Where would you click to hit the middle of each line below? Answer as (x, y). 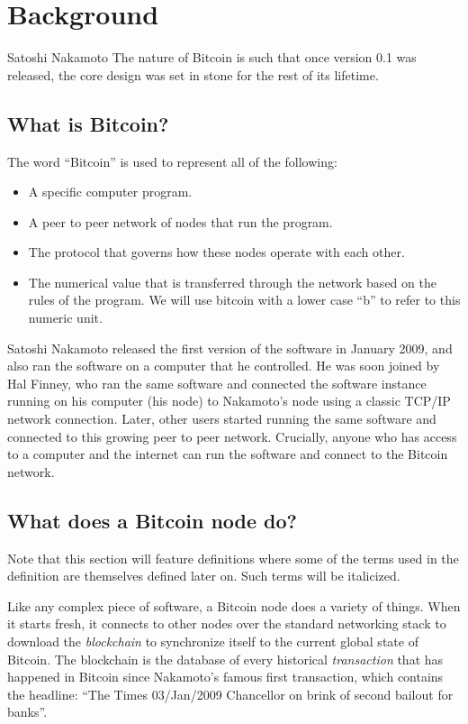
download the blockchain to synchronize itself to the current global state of (213, 641)
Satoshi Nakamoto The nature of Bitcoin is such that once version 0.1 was (212, 57)
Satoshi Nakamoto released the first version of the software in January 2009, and (230, 348)
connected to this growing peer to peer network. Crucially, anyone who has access (232, 436)
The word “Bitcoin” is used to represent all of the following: (172, 161)
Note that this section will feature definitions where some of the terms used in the (233, 558)
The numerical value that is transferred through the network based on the (232, 282)
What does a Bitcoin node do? (152, 520)
